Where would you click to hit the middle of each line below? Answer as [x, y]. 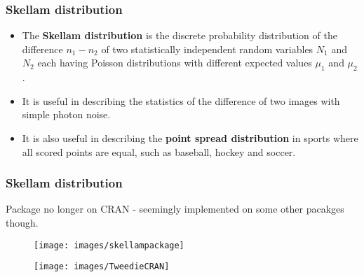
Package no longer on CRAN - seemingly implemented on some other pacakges [175, 209]
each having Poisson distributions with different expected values [175, 63]
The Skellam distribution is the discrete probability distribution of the [180, 35]
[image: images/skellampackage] [109, 245]
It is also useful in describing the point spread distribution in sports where [190, 137]
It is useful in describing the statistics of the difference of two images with [181, 100]
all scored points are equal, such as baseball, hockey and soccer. [159, 151]
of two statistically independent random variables [207, 49]
